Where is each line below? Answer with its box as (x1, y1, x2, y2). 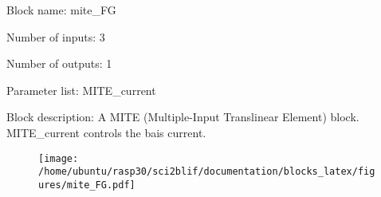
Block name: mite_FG (6, 2, 116, 18)
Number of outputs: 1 (6, 55, 112, 72)
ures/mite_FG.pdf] (38, 179, 136, 191)
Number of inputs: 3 (6, 28, 105, 45)
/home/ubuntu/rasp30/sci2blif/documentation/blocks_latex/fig (38, 166, 375, 178)
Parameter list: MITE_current (6, 81, 156, 98)
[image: (38, 152, 79, 164)
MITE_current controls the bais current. (6, 124, 206, 140)
